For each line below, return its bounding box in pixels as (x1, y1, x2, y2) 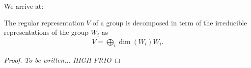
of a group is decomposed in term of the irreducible (92, 17, 247, 27)
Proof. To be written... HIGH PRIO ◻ (4, 54, 121, 65)
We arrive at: (4, 1, 44, 11)
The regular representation (4, 17, 84, 27)
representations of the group (4, 27, 89, 37)
